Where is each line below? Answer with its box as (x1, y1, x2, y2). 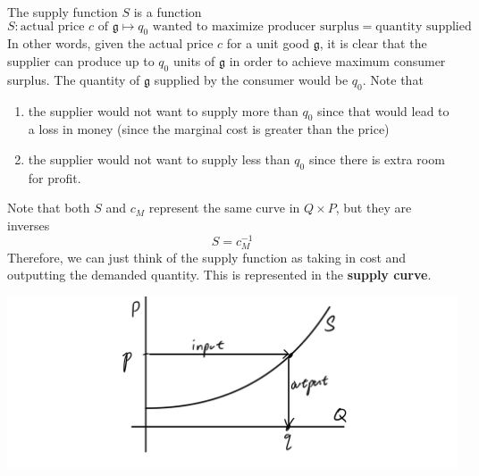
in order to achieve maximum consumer (229, 51, 446, 70)
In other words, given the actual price (7, 34, 214, 53)
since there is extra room (308, 149, 445, 168)
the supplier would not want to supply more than (28, 101, 298, 120)
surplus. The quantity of (7, 70, 140, 88)
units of (172, 51, 215, 70)
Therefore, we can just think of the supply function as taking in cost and (7, 247, 407, 266)
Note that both (7, 198, 90, 217)
